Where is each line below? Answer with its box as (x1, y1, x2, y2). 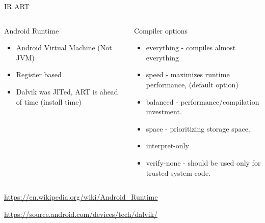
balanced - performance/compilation (146, 96, 259, 107)
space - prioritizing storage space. (146, 123, 250, 134)
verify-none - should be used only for (146, 157, 261, 168)
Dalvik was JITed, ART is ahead (16, 86, 118, 97)
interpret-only (146, 140, 189, 151)
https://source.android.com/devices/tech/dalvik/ (4, 208, 157, 219)
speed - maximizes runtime (146, 69, 230, 80)
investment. (146, 106, 182, 117)
